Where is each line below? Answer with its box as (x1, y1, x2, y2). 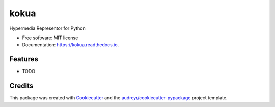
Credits (9, 82, 34, 90)
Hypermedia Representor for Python (9, 25, 86, 31)
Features (9, 55, 38, 63)
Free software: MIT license (22, 34, 78, 41)
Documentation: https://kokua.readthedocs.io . (22, 42, 119, 48)
